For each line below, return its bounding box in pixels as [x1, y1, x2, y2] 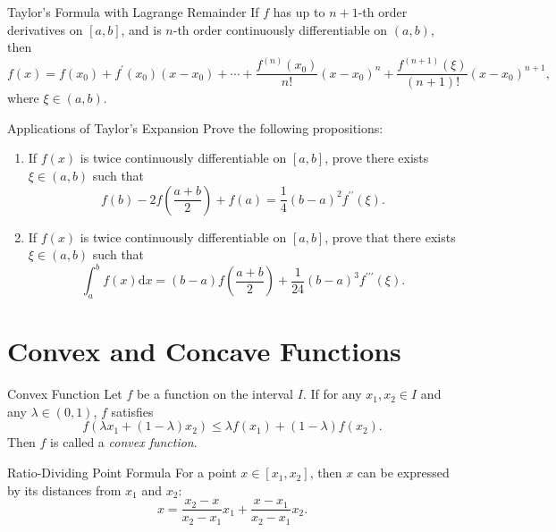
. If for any [302, 384, 362, 403]
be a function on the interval [136, 384, 293, 403]
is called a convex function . [50, 433, 198, 452]
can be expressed [357, 463, 450, 482]
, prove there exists [324, 148, 429, 167]
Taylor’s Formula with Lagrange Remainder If [7, 3, 259, 21]
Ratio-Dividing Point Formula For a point [7, 463, 237, 482]
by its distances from [7, 480, 122, 499]
